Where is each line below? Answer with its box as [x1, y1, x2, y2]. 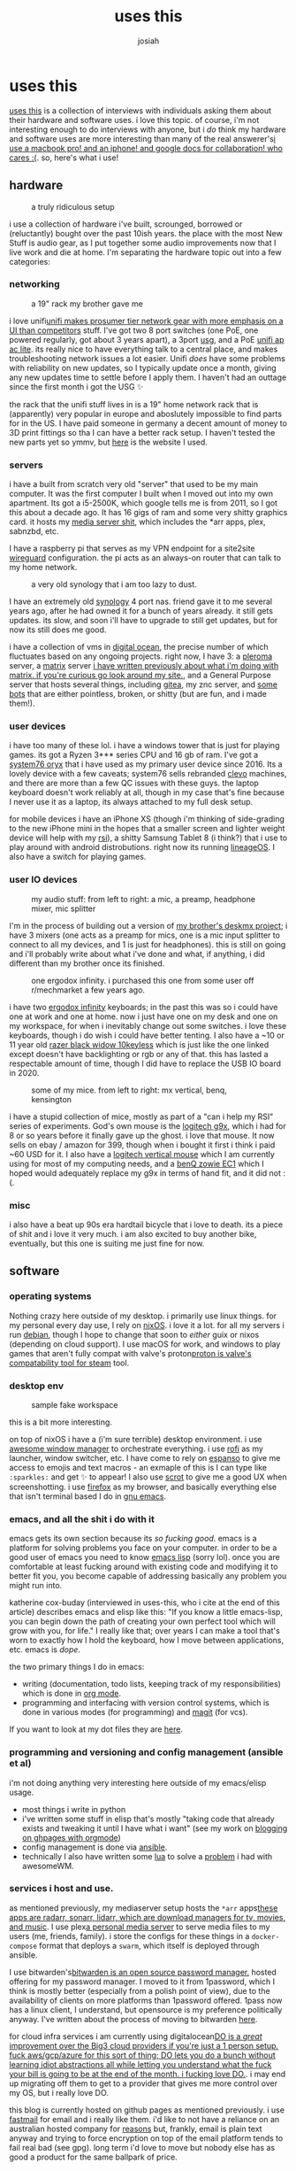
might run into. [9, 1580, 63, 1591]
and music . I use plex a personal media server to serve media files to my [9, 1921, 270, 1932]
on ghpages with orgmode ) [21, 1832, 121, 1843]
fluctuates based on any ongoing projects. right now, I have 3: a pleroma [9, 651, 273, 661]
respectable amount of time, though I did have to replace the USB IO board [9, 1058, 281, 1069]
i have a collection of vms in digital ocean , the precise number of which [9, 642, 269, 653]
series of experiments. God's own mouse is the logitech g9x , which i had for [9, 1120, 286, 1131]
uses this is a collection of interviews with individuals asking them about [9, 104, 272, 116]
